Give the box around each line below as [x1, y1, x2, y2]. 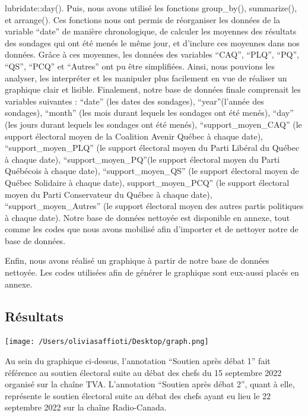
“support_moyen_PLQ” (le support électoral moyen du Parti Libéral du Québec [5, 141, 300, 154]
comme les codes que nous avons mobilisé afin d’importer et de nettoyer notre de [5, 223, 299, 235]
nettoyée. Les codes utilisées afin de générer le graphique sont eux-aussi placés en [5, 266, 299, 279]
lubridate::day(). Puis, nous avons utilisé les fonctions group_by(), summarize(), [5, 2, 297, 14]
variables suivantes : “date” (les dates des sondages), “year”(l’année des [5, 94, 264, 107]
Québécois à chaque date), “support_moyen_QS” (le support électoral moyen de [5, 165, 299, 177]
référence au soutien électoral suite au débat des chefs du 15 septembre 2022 [5, 366, 282, 378]
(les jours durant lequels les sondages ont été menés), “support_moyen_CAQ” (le [5, 118, 302, 130]
